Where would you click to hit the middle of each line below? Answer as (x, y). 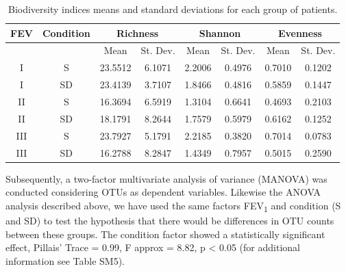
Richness (137, 32)
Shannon (220, 32)
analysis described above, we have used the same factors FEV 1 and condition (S (173, 206)
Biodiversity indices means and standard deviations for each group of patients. (173, 9)
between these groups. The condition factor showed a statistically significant (165, 234)
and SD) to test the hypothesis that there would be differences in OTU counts (170, 220)
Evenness (300, 32)
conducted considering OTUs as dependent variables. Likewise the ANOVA (163, 192)
